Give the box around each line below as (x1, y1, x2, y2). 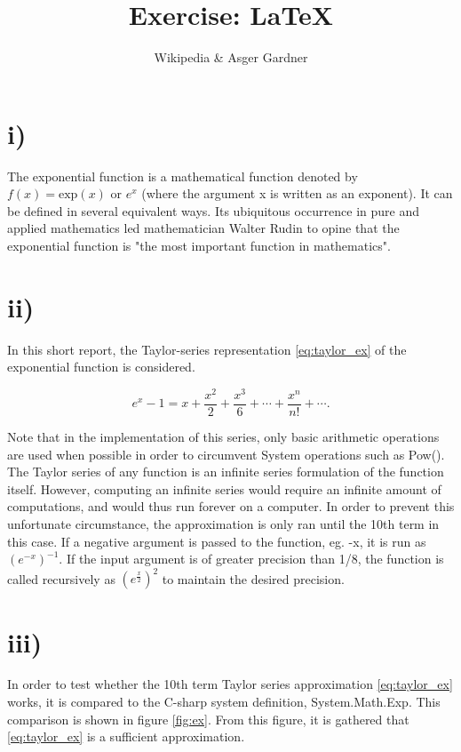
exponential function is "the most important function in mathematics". (7, 236, 391, 255)
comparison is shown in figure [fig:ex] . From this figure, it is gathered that (7, 709, 409, 728)
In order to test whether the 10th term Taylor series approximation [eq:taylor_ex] (7, 675, 453, 693)
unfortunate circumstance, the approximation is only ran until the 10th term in (7, 515, 440, 533)
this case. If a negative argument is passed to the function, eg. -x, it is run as (7, 532, 426, 550)
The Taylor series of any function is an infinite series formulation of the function (7, 462, 444, 481)
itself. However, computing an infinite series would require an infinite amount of (7, 479, 441, 498)
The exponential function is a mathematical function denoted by (7, 166, 358, 185)
